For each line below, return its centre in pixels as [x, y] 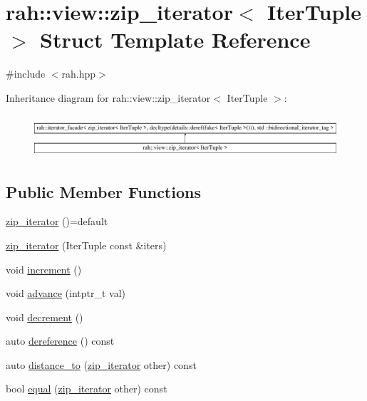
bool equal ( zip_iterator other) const [87, 389]
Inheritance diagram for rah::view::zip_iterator [108, 97]
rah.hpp [79, 74]
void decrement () [45, 317]
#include [26, 74]
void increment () [44, 269]
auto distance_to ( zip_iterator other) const [101, 364]
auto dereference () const [60, 341]
